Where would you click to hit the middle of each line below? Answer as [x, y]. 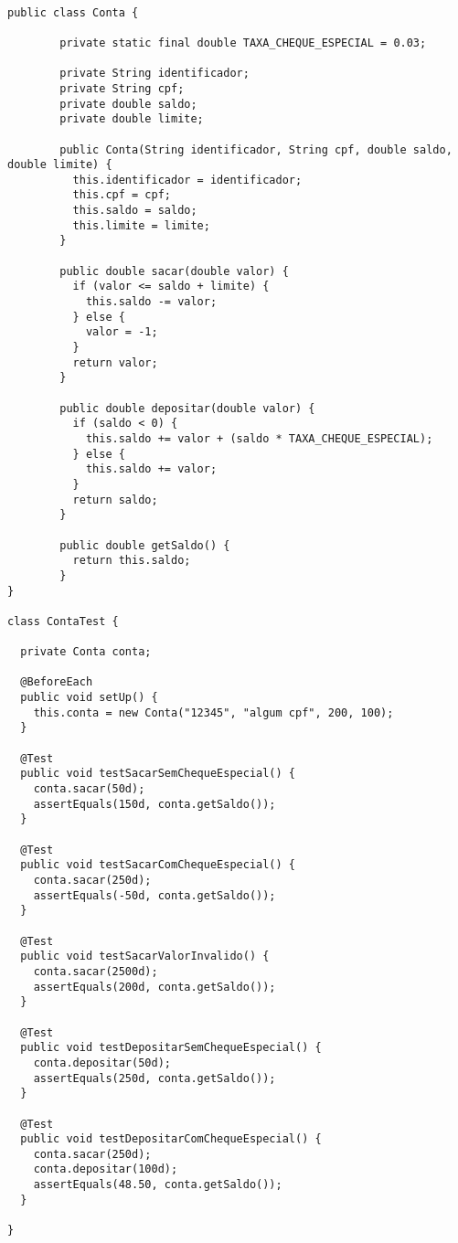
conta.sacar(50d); [89, 789]
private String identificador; [154, 74]
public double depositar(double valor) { [187, 408]
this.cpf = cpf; [122, 195]
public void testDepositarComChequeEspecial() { [171, 1139]
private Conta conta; [86, 652]
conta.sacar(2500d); [96, 971]
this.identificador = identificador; [187, 180]
